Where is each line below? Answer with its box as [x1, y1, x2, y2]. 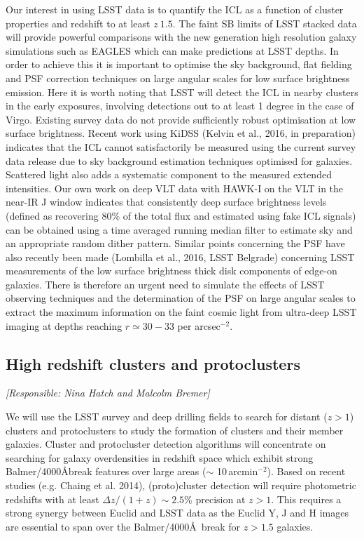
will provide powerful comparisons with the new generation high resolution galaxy [6, 29, 357, 44]
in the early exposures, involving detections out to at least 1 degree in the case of [6, 98, 354, 113]
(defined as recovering [6, 208, 99, 222]
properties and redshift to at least [6, 15, 150, 30]
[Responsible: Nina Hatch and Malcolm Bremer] [6, 385, 210, 400]
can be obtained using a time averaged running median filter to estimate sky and [6, 222, 353, 237]
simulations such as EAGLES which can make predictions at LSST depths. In [6, 43, 339, 58]
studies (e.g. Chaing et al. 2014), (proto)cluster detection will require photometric [6, 478, 356, 493]
